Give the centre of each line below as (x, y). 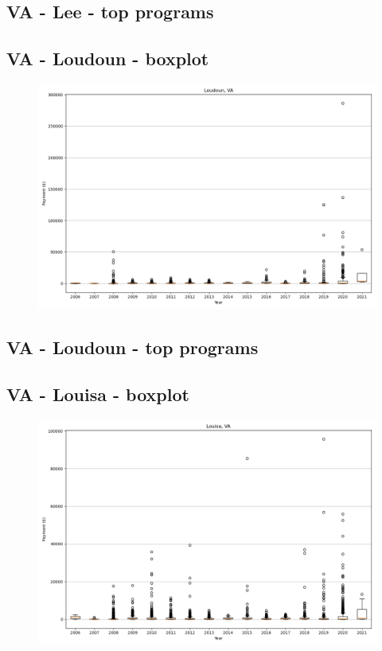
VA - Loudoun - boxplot (108, 58)
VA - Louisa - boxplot (98, 394)
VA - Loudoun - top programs (133, 347)
